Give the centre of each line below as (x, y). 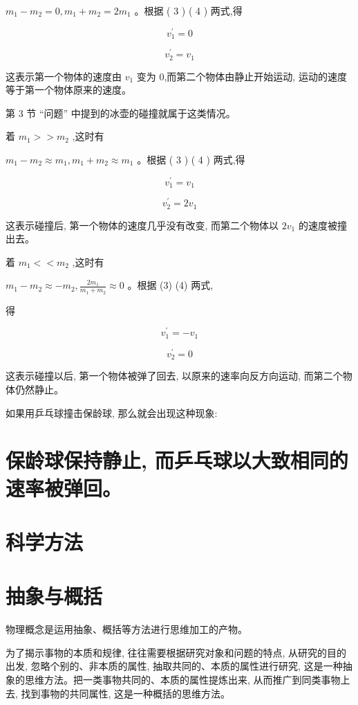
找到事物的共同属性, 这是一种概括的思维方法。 (126, 693)
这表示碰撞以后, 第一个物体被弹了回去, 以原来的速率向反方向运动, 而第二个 (174, 376)
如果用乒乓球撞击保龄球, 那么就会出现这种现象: (112, 412)
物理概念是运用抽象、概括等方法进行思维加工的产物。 (126, 629)
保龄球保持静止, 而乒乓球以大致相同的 (177, 460)
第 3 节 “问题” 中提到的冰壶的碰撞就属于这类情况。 (121, 113)
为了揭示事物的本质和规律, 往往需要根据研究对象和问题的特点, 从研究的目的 (176, 652)
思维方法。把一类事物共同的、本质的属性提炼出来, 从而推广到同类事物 (182, 679)
